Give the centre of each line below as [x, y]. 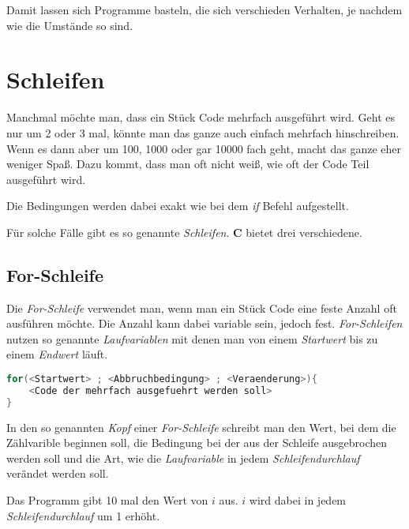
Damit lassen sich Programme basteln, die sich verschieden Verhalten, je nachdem [204, 9]
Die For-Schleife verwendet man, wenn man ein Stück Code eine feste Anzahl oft [202, 308]
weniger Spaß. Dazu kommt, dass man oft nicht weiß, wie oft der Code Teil [188, 164]
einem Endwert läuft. [57, 354]
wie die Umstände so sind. [70, 25]
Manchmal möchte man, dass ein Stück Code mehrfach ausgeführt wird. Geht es [201, 117]
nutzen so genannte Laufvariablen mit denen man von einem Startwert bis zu [192, 338]
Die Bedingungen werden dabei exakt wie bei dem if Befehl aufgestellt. [178, 206]
